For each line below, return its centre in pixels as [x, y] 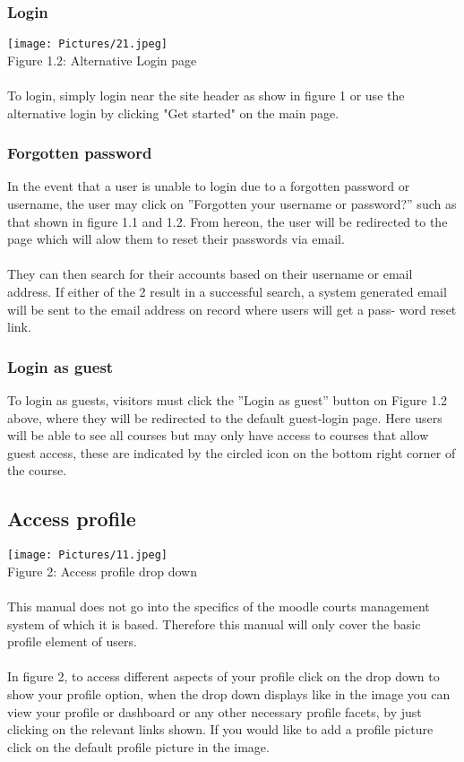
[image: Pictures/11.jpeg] [87, 555]
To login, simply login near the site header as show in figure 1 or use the [206, 95]
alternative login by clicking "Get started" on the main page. [173, 113]
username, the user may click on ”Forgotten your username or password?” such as [232, 204]
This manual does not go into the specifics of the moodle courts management [219, 606]
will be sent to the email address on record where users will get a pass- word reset [232, 309]
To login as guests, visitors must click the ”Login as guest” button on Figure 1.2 [228, 400]
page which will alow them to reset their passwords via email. [176, 239]
